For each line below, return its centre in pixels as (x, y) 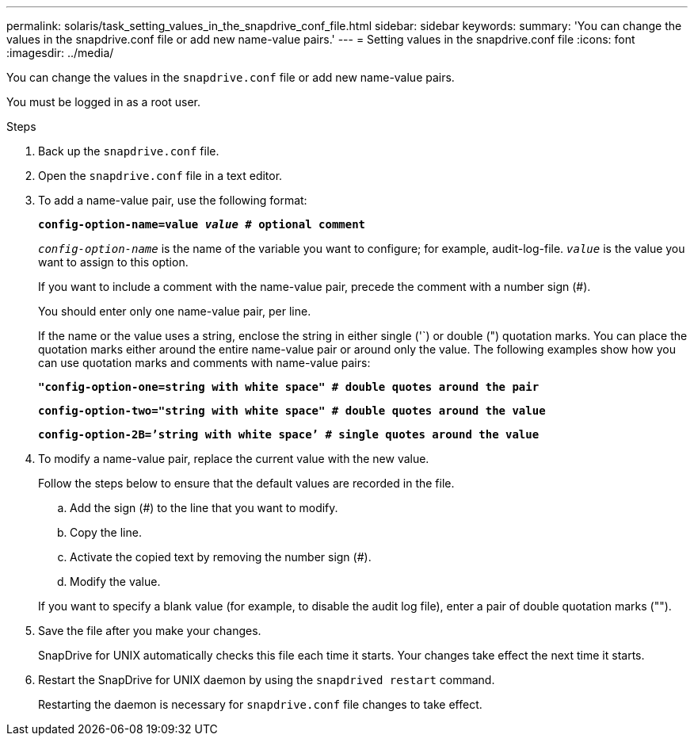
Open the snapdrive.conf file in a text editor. (160, 176)
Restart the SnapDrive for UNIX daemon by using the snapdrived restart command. (267, 680)
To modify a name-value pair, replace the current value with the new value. (234, 459)
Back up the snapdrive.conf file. (129, 151)
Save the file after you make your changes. (150, 631)
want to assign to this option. (113, 262)
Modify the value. (115, 581)
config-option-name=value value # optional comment (202, 224)
